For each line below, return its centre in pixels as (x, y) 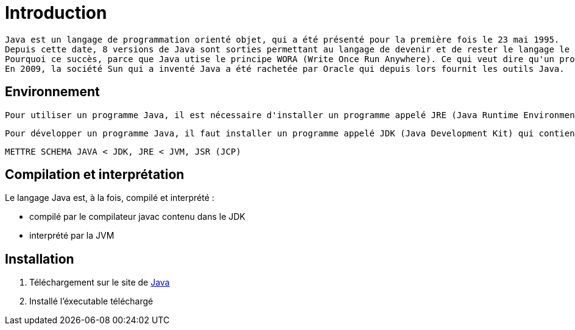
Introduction (56, 13)
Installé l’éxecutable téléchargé (91, 301)
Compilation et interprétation (95, 175)
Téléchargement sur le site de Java (100, 283)
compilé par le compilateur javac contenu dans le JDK (137, 217)
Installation (40, 259)
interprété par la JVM (72, 236)
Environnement (52, 92)
